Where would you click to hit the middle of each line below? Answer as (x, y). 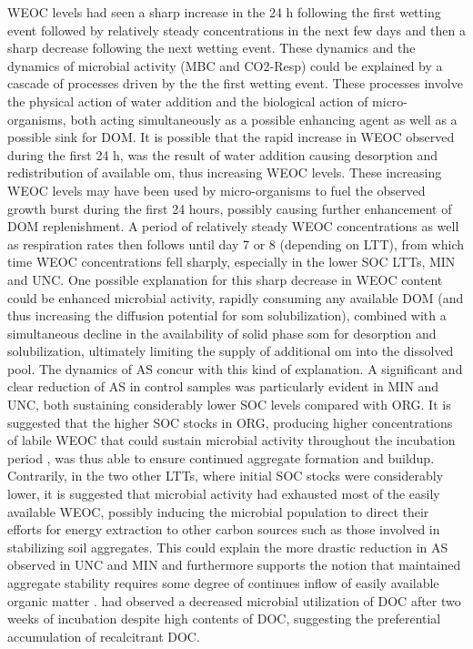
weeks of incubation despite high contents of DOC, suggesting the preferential (224, 619)
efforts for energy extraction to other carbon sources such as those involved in (224, 529)
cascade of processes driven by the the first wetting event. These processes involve (235, 83)
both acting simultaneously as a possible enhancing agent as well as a (264, 119)
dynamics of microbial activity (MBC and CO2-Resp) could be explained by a (225, 65)
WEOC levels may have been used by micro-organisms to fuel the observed (216, 190)
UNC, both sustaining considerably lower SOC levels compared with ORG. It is (229, 405)
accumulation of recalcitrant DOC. (104, 636)
